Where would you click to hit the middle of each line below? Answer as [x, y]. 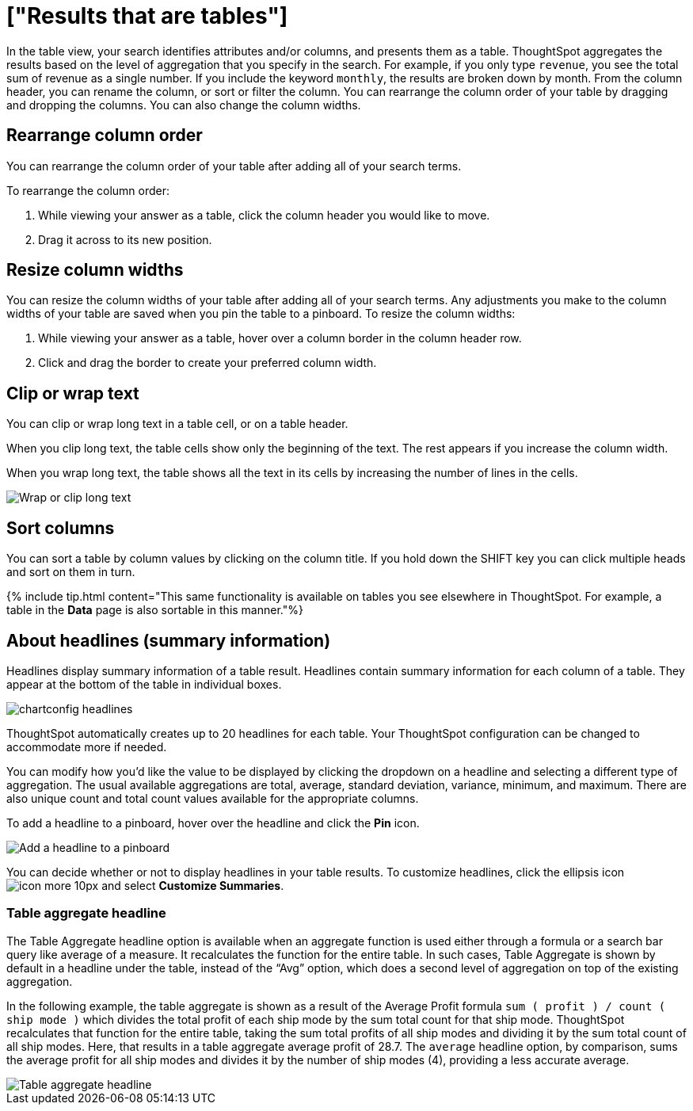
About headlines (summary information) [169, 640]
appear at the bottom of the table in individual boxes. [144, 684]
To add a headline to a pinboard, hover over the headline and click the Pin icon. [213, 823]
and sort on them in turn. [71, 572]
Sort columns [61, 528]
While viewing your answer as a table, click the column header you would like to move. [264, 215]
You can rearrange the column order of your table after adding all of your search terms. [234, 166]
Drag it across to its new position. [125, 239]
